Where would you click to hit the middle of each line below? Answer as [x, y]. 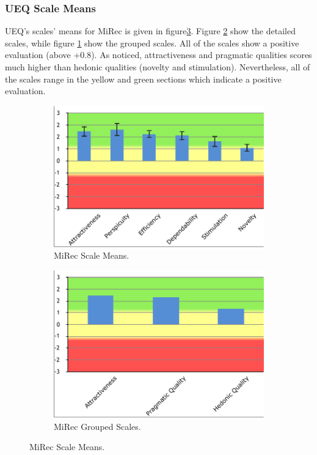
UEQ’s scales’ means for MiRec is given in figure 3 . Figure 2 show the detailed [150, 31]
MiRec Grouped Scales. [97, 426]
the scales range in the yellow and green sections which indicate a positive [143, 79]
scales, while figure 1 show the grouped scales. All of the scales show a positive [152, 43]
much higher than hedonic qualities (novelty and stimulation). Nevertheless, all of [158, 67]
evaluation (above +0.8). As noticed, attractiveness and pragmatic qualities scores [158, 55]
